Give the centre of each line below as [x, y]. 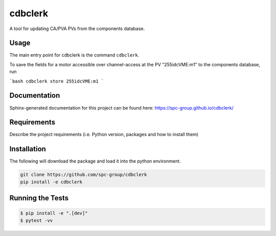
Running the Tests [39, 198]
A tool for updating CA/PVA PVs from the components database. [77, 29]
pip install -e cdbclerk [51, 182]
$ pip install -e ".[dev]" [54, 213]
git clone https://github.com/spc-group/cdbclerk [84, 175]
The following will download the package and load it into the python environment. [95, 161]
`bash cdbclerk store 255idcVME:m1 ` [57, 81]
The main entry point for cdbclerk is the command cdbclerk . [74, 55]
